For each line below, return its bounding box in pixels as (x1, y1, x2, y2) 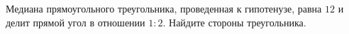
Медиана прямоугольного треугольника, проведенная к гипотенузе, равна (6, 1, 322, 15)
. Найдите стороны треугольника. (162, 15, 306, 29)
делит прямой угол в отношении (6, 15, 145, 29)
